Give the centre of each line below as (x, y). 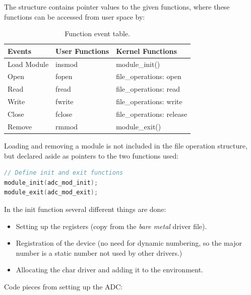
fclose (64, 114)
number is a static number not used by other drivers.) (99, 252)
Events (20, 51)
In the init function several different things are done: (85, 209)
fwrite (65, 101)
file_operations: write (149, 101)
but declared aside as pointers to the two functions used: (91, 155)
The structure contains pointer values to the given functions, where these (117, 7)
